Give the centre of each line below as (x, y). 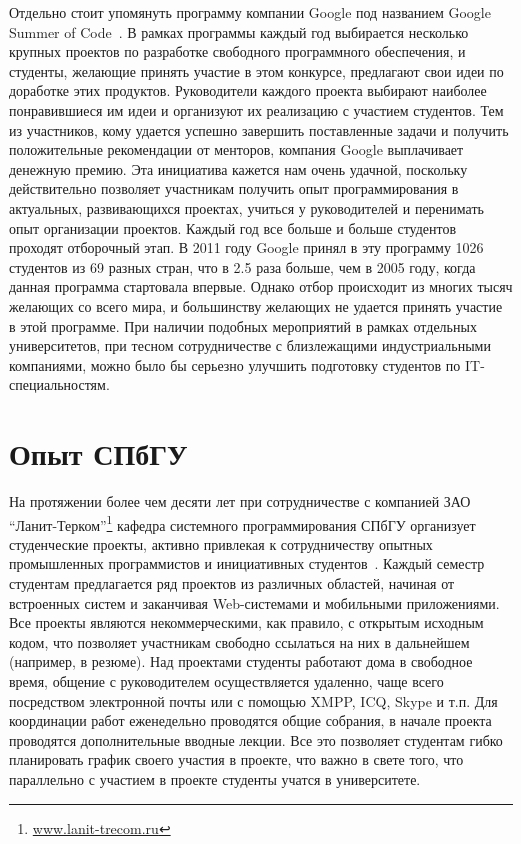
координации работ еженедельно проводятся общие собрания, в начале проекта (250, 720)
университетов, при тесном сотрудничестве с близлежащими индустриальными (250, 345)
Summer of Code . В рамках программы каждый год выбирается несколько (239, 31)
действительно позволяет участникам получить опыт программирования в (234, 188)
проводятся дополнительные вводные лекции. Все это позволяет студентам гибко (256, 739)
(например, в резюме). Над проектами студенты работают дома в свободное (241, 661)
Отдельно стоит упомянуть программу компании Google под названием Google (250, 12)
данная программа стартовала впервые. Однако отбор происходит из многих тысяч (261, 286)
